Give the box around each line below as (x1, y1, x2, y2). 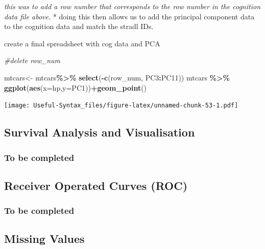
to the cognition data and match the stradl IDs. (4, 21, 154, 32)
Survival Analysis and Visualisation (4, 124, 195, 140)
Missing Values (4, 231, 85, 246)
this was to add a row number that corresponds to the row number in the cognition (4, 1, 260, 11)
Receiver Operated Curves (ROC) (4, 177, 188, 193)
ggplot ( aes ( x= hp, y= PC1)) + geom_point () (4, 82, 147, 93)
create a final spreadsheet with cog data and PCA (4, 38, 160, 48)
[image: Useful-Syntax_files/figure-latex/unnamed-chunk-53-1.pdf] (4, 102, 238, 109)
